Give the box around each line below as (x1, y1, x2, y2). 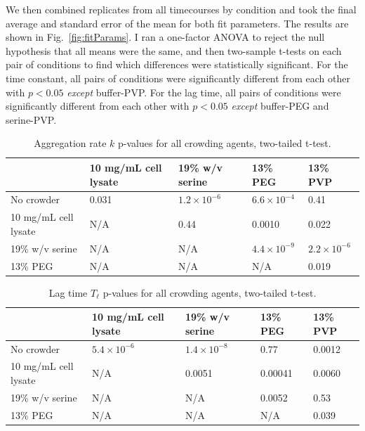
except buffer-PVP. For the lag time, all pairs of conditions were (67, 84, 341, 99)
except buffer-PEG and (231, 98, 329, 113)
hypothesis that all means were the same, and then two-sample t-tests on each (6, 43, 342, 58)
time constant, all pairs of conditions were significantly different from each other (6, 70, 350, 85)
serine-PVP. (6, 112, 57, 127)
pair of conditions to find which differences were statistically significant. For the (6, 57, 348, 72)
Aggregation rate (34, 136, 107, 150)
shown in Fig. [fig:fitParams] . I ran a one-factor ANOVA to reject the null (6, 30, 325, 44)
